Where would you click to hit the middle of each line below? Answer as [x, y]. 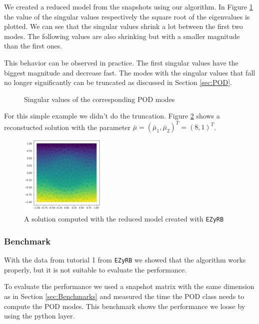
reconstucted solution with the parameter [67, 127]
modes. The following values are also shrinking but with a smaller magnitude [122, 36]
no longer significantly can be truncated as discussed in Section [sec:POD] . [118, 82]
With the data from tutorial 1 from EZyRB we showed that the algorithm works [125, 260]
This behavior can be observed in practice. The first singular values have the [121, 62]
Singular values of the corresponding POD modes [99, 99]
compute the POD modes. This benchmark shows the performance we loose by [125, 306]
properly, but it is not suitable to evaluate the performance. [95, 269]
